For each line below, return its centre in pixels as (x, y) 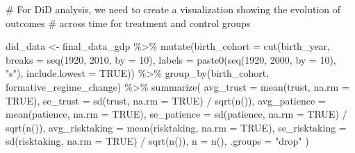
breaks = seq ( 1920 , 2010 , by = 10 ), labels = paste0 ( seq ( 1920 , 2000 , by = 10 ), (171, 59)
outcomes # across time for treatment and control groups (128, 22)
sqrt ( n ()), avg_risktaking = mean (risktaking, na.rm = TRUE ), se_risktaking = (176, 127)
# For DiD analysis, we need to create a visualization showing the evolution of (173, 9)
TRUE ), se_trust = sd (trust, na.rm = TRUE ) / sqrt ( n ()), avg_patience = (166, 100)
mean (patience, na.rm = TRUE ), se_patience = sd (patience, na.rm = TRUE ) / (176, 114)
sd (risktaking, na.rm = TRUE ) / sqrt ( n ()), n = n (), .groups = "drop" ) (157, 141)
